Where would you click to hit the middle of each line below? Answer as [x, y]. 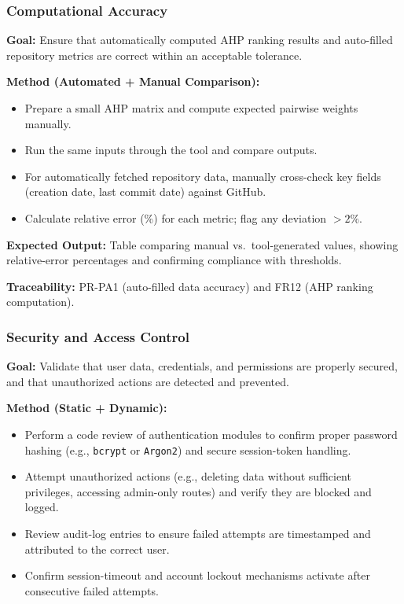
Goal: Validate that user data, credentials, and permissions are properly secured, [202, 366]
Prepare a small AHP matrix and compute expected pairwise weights [191, 108]
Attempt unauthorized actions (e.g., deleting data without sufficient [188, 476]
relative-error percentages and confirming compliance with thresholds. [174, 260]
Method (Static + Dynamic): [87, 408]
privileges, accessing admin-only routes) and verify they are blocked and [198, 491]
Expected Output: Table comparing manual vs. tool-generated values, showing [202, 244]
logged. [42, 507]
